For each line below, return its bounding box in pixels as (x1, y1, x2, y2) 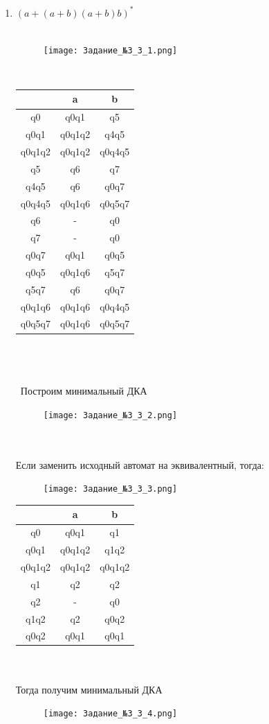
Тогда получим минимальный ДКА (15, 682, 163, 696)
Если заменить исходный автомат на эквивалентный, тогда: (15, 457, 264, 472)
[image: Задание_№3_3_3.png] (43, 484, 178, 494)
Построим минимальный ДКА (20, 383, 147, 398)
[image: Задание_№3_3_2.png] (43, 410, 178, 420)
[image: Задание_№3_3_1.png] (43, 45, 178, 55)
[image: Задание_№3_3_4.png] (43, 709, 178, 719)
